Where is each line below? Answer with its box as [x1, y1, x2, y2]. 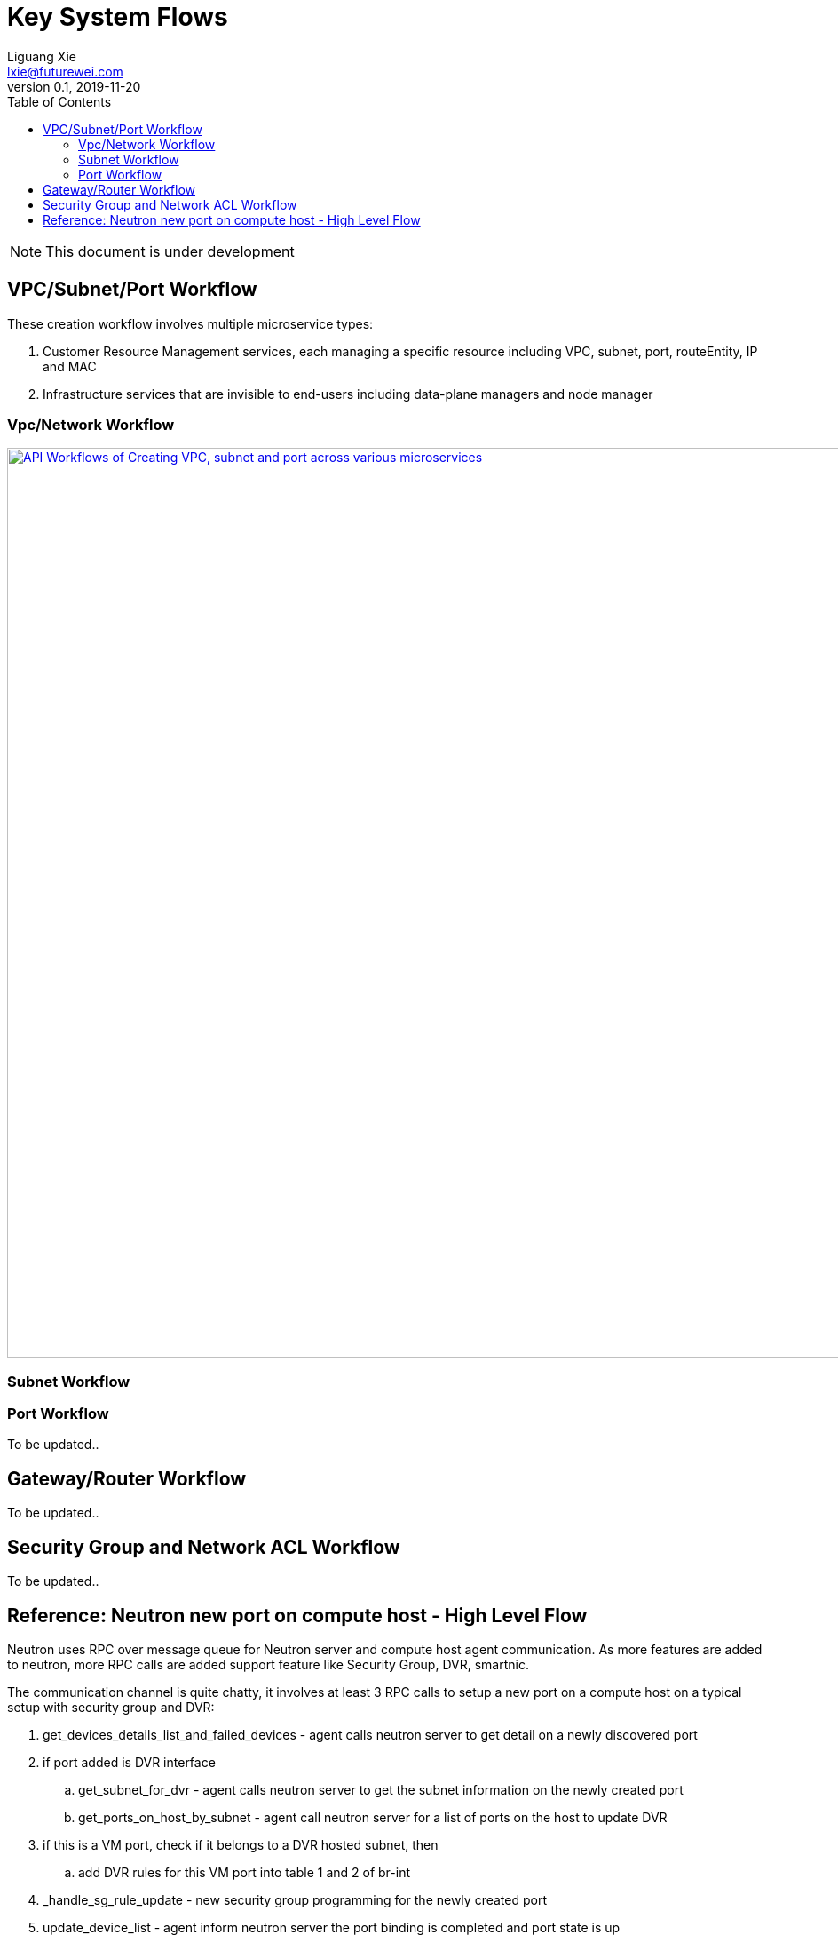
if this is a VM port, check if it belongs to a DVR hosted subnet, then [43, 1837, 439, 1852]
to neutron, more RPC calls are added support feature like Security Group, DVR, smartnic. [7, 1657, 529, 1672]
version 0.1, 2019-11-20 [7, 78, 141, 94]
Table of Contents [7, 93, 112, 109]
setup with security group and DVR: [7, 1700, 215, 1715]
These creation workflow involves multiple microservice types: [7, 315, 374, 331]
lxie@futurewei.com [7, 63, 123, 79]
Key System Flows [7, 2, 228, 32]
